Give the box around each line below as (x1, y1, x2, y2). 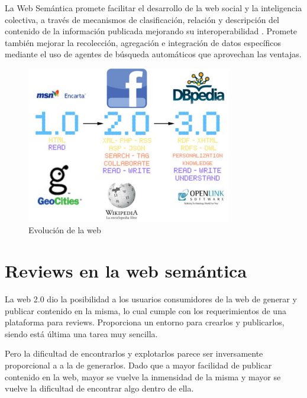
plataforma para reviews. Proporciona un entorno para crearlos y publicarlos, (5, 316, 285, 328)
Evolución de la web (28, 224, 101, 236)
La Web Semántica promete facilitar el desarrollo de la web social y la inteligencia (5, 2, 302, 14)
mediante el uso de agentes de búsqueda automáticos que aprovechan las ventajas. (5, 48, 302, 60)
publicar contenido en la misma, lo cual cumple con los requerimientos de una (5, 304, 286, 317)
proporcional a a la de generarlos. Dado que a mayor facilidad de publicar (5, 358, 272, 371)
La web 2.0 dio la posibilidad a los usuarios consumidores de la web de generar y (5, 292, 297, 305)
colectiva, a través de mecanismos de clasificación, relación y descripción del (5, 13, 279, 25)
